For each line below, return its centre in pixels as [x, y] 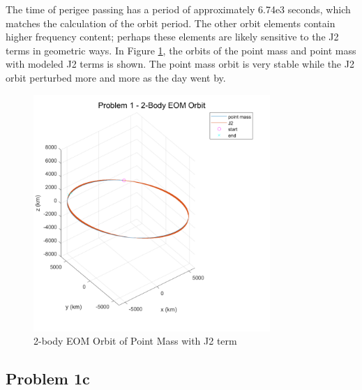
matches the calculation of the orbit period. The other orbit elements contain [171, 23]
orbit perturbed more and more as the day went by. [116, 77]
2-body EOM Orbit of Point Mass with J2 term [135, 341]
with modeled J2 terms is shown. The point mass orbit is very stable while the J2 [180, 64]
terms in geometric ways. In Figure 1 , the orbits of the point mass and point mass [181, 50]
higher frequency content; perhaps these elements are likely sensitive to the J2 [172, 37]
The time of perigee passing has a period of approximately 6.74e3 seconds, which [178, 9]
